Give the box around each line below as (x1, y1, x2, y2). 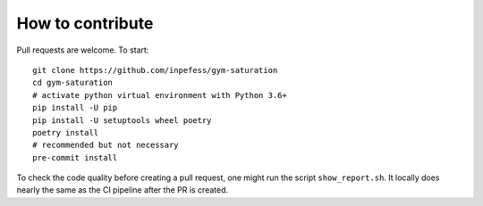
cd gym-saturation (32, 78, 114, 88)
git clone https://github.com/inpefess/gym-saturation (32, 65, 278, 75)
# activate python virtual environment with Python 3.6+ (32, 90, 288, 100)
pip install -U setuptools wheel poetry (32, 115, 212, 125)
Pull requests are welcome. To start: (16, 45, 149, 55)
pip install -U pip (32, 103, 118, 113)
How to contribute (16, 13, 154, 33)
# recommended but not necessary (32, 140, 179, 151)
